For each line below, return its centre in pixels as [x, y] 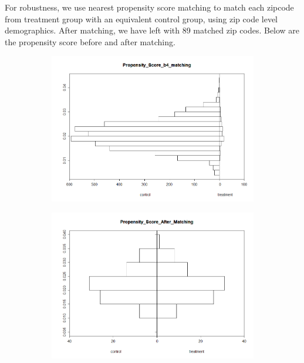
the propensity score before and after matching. [90, 41]
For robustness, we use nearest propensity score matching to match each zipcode [149, 7]
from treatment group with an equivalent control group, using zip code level [141, 19]
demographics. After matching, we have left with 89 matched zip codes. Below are [152, 30]
